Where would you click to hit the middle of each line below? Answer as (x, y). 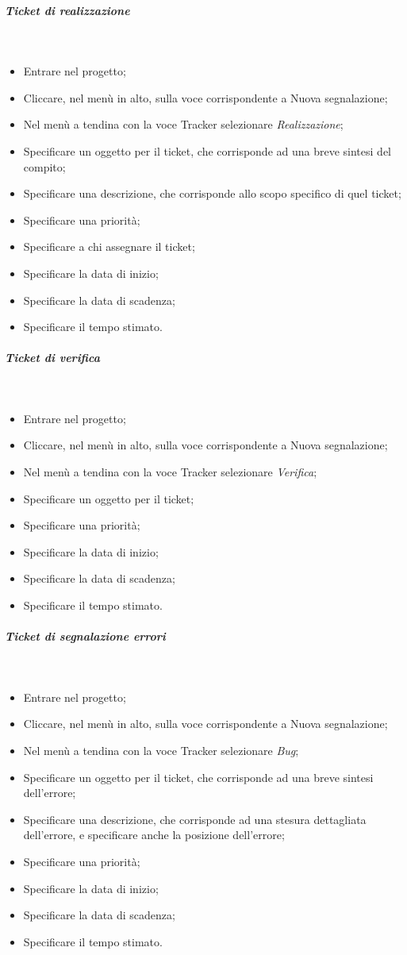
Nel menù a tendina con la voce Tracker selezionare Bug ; (161, 750)
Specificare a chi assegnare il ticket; (109, 246)
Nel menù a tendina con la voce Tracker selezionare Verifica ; (170, 472)
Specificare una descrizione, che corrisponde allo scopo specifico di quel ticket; (212, 193)
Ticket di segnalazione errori (85, 636)
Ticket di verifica (52, 358)
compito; (44, 166)
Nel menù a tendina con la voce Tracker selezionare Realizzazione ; (183, 124)
